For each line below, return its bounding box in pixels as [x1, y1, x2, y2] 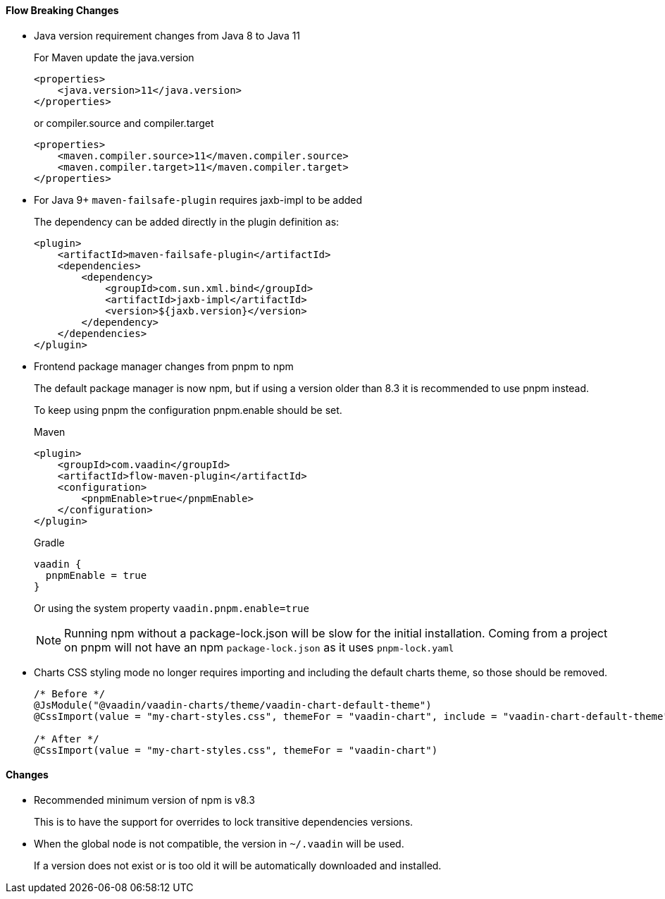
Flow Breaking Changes [6, 4, 119, 16]
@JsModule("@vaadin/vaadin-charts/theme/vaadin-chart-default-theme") [34, 699, 432, 711]
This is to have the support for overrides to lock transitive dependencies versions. [34, 815, 414, 828]
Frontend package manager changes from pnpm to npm [34, 360, 294, 372]
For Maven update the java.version [34, 51, 194, 63]
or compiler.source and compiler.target [34, 116, 214, 129]
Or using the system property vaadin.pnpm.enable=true [34, 601, 309, 614]
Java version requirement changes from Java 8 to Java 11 [34, 29, 301, 42]
